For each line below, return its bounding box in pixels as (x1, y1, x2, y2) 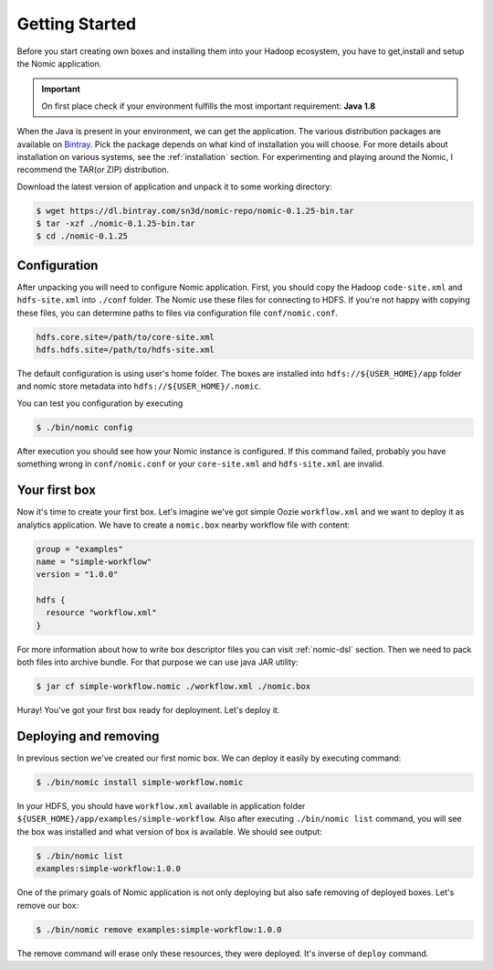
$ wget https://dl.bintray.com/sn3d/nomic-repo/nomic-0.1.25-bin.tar (36, 206, 354, 216)
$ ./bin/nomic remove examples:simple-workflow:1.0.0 (36, 924, 282, 934)
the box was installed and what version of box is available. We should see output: (16, 826, 323, 837)
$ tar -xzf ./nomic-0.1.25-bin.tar (36, 219, 195, 229)
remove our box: (16, 900, 79, 911)
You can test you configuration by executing (16, 398, 184, 409)
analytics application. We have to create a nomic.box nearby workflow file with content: (16, 519, 351, 530)
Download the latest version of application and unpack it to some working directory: (16, 181, 332, 192)
